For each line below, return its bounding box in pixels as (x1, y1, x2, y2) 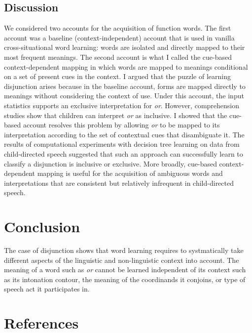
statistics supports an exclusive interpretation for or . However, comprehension (4, 100, 240, 110)
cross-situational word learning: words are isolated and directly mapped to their (4, 42, 245, 52)
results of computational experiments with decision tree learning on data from (4, 139, 240, 149)
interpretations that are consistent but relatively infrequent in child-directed (4, 177, 234, 188)
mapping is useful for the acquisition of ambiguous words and (37, 168, 223, 178)
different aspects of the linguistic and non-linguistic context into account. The (4, 254, 239, 265)
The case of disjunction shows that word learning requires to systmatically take (4, 245, 244, 255)
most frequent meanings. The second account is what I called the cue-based (4, 51, 232, 62)
